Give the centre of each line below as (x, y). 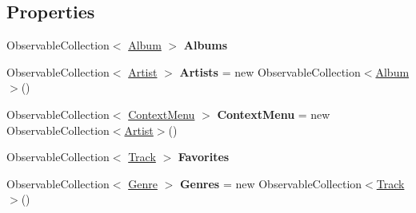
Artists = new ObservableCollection (270, 71)
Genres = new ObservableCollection (271, 183)
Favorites (204, 157)
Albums (206, 45)
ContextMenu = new (274, 114)
